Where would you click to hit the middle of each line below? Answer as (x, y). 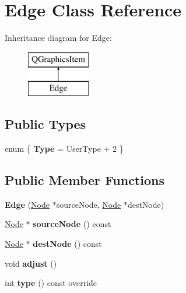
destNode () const (67, 244)
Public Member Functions (85, 180)
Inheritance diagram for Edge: (58, 38)
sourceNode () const (72, 224)
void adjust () (31, 263)
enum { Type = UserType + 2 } (64, 149)
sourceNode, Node (89, 204)
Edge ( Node (27, 204)
